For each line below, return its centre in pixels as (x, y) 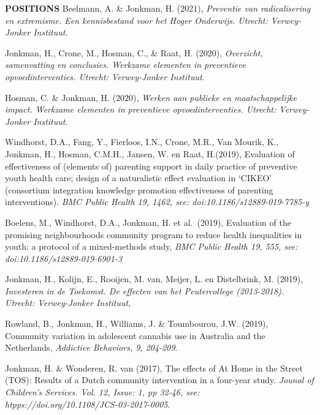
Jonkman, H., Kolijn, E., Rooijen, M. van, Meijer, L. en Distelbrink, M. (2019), (154, 279)
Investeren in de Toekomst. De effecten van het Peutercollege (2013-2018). (145, 290)
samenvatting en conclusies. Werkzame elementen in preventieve (125, 65)
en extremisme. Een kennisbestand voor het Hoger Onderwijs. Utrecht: (136, 20)
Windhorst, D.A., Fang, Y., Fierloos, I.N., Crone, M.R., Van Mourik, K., (142, 142)
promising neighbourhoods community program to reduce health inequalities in (154, 234)
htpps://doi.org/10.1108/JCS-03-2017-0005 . (88, 404)
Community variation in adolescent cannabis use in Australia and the (135, 335)
